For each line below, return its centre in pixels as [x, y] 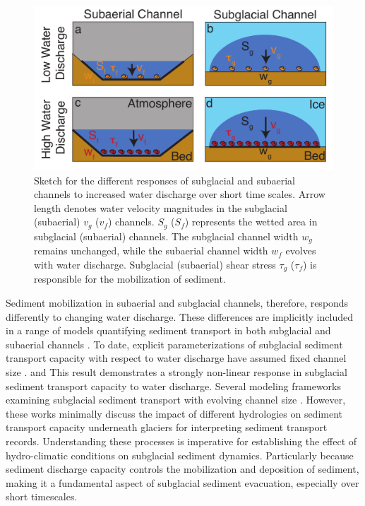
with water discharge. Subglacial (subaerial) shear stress [155, 264]
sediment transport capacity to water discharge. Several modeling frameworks [174, 386]
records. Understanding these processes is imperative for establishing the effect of [181, 441]
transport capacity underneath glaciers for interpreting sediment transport [167, 427]
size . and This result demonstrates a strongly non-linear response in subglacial [176, 372]
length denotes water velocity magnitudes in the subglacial [161, 207]
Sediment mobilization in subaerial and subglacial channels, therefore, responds [177, 303]
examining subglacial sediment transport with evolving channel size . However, [176, 400]
